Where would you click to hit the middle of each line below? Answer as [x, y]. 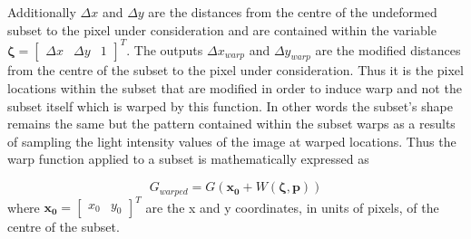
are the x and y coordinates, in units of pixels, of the [292, 206]
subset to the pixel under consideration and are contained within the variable [222, 29]
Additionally [42, 12]
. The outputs [165, 49]
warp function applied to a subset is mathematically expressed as [188, 159]
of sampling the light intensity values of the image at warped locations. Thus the [232, 141]
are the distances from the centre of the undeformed [293, 12]
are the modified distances [388, 49]
